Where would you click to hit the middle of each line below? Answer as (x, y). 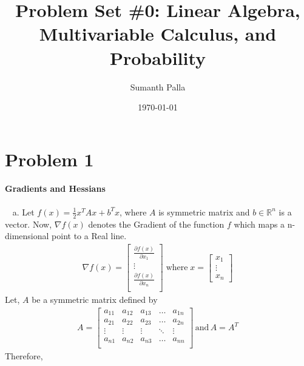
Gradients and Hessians (55, 188)
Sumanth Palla (158, 86)
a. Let (23, 212)
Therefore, (24, 356)
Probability (158, 57)
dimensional (27, 236)
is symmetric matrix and (204, 212)
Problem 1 (49, 159)
